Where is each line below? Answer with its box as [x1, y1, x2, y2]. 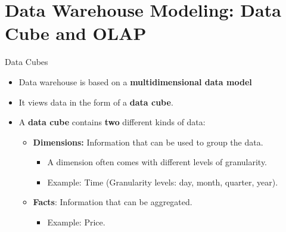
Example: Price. [47, 216, 105, 228]
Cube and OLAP [5, 21, 147, 45]
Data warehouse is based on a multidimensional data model [18, 75, 252, 88]
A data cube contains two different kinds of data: [18, 116, 206, 128]
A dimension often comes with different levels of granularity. [47, 156, 268, 168]
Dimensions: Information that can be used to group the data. [33, 135, 263, 148]
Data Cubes [5, 55, 48, 68]
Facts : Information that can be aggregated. [33, 196, 192, 208]
